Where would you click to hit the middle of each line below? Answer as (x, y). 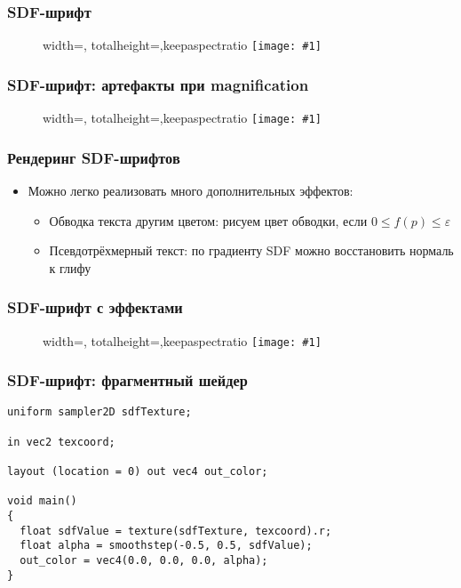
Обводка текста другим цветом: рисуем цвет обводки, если (208, 220)
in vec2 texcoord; (61, 442)
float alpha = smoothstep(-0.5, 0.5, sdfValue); (166, 546)
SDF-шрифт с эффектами (95, 307)
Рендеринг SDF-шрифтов (94, 157)
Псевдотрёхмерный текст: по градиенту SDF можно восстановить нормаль (251, 250)
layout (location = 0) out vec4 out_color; (138, 472)
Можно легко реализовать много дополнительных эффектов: (191, 190)
